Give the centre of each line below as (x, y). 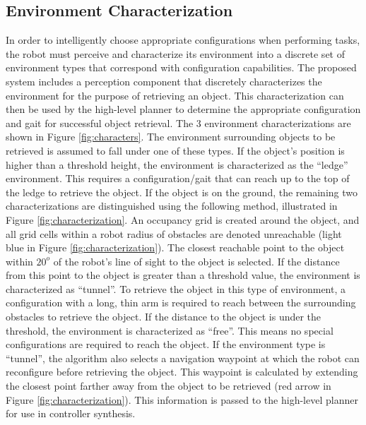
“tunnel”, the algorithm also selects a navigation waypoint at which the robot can (183, 358)
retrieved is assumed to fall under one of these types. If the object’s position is (175, 150)
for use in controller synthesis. (71, 413)
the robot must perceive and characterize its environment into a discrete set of (175, 53)
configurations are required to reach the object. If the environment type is (166, 344)
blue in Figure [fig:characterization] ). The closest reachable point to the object (175, 247)
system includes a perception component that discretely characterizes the (164, 81)
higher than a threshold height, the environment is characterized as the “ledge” (177, 164)
